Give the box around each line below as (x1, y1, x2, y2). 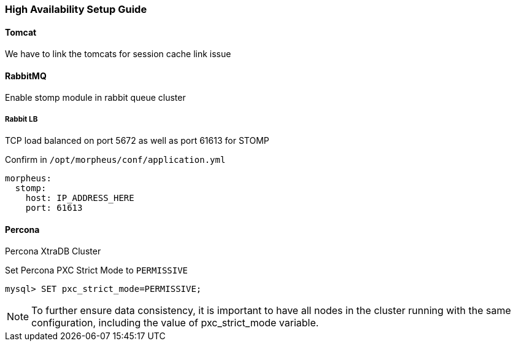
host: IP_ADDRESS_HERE (25, 193, 134, 203)
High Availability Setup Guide (5, 3, 147, 15)
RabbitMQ (5, 70, 47, 81)
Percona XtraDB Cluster (5, 246, 101, 257)
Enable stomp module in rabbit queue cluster (5, 92, 186, 103)
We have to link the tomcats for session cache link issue (5, 49, 231, 60)
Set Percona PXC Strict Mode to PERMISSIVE (5, 265, 188, 276)
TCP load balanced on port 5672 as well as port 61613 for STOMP (5, 135, 269, 146)
